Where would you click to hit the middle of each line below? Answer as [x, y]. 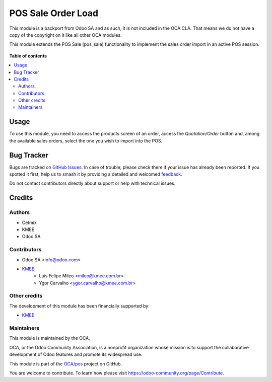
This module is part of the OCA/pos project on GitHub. [66, 364]
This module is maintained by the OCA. [50, 338]
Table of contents [28, 56]
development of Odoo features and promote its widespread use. [76, 354]
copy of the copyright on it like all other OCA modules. [65, 35]
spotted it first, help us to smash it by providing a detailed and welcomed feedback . [96, 174]
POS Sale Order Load [54, 13]
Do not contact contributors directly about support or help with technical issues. [92, 183]
